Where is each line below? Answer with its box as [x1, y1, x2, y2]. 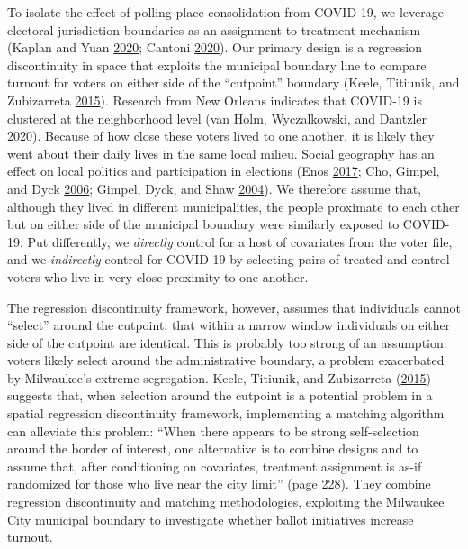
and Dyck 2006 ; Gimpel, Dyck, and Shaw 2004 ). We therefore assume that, [7, 178, 422, 197]
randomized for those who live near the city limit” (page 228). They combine [7, 474, 431, 493]
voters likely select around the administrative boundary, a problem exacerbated [7, 351, 445, 370]
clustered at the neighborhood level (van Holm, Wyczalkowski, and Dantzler [7, 108, 427, 127]
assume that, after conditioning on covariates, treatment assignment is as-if [7, 456, 422, 475]
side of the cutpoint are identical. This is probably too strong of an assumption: [7, 333, 447, 352]
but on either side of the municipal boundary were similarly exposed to [7, 215, 400, 233]
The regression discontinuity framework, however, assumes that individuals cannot [7, 297, 461, 316]
